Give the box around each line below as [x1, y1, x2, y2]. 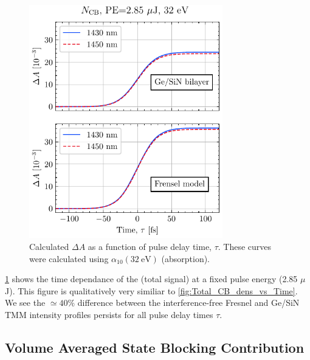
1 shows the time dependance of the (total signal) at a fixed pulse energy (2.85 [5, 272, 298, 285]
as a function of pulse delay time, [88, 240, 212, 253]
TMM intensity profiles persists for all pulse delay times [5, 308, 213, 320]
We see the [5, 296, 46, 309]
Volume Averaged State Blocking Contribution [5, 337, 305, 356]
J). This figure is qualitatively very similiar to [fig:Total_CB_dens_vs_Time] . [5, 284, 298, 297]
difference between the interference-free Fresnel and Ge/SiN [77, 296, 300, 309]
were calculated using [29, 252, 109, 265]
